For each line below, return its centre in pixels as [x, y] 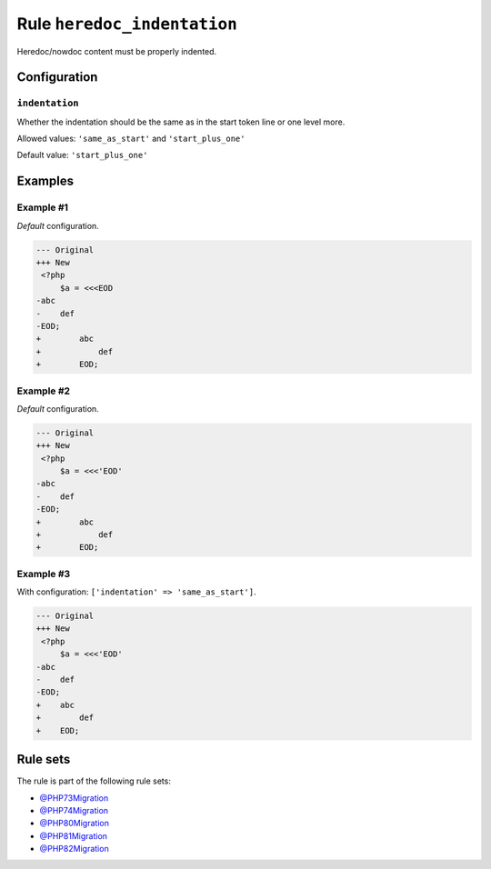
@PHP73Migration [74, 798]
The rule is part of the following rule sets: [94, 781]
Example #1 [42, 207]
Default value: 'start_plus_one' [82, 155]
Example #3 [44, 574]
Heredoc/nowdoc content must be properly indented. [117, 51]
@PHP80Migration [74, 824]
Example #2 [44, 391]
